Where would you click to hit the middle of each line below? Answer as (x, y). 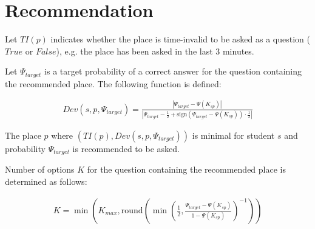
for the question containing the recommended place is (186, 169)
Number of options (40, 169)
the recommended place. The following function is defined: (113, 83)
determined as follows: (46, 181)
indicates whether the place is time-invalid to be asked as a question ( (180, 39)
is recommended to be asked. (126, 149)
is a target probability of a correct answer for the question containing (173, 71)
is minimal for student (233, 135)
